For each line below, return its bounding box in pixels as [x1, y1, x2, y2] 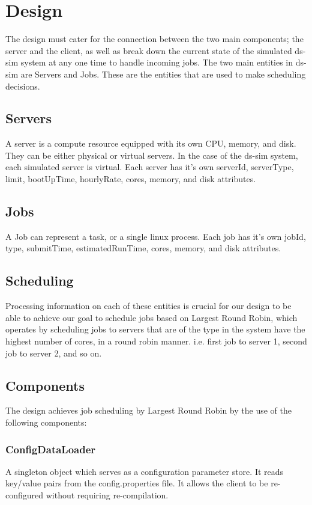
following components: [5, 416, 87, 429]
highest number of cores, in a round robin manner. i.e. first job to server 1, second [5, 335, 307, 347]
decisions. [5, 79, 40, 92]
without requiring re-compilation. [46, 489, 169, 501]
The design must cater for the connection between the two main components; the [5, 32, 304, 45]
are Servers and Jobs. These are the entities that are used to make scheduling [20, 67, 306, 80]
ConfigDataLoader [5, 441, 96, 456]
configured [5, 489, 44, 501]
